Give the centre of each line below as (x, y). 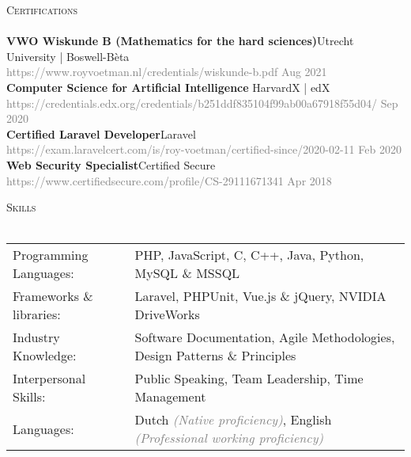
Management (170, 397)
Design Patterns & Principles (215, 356)
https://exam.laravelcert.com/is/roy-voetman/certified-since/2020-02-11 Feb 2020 (204, 149)
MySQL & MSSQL (187, 273)
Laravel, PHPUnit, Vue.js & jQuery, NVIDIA (260, 296)
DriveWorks (167, 314)
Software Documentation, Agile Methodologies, (265, 337)
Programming (51, 255)
